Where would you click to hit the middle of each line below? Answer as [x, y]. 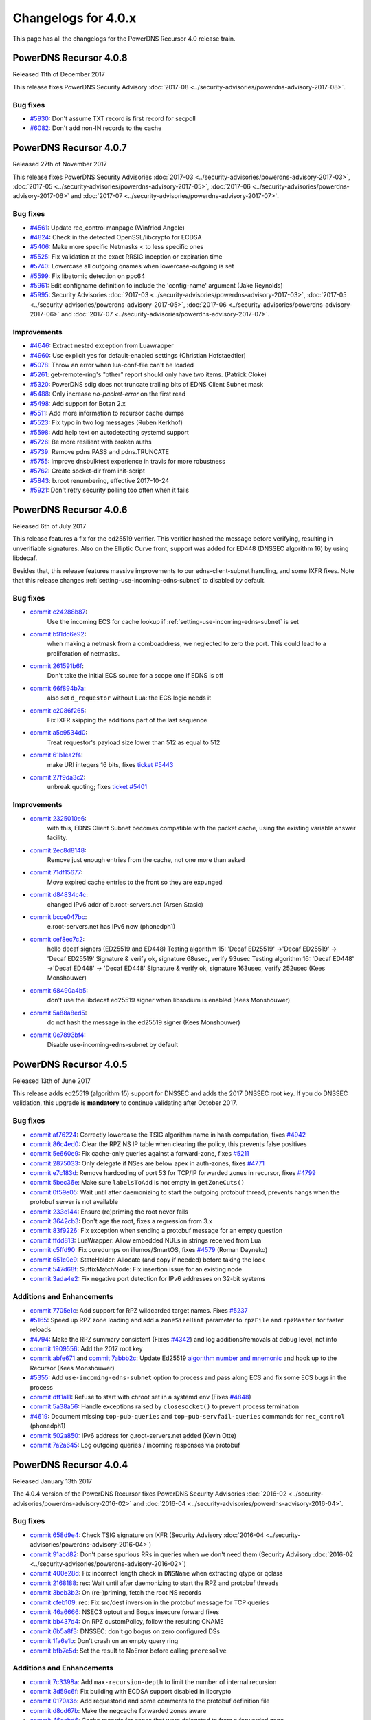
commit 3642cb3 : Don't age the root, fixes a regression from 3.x [121, 1221]
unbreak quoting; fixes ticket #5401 [97, 787]
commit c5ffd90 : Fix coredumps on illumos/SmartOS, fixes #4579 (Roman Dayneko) [149, 1250]
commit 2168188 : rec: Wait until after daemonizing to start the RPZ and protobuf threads [154, 1583]
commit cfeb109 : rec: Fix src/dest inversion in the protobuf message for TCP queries [149, 1602]
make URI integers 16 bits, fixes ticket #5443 [110, 764]
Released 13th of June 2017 [52, 1081]
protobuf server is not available [74, 1202]
